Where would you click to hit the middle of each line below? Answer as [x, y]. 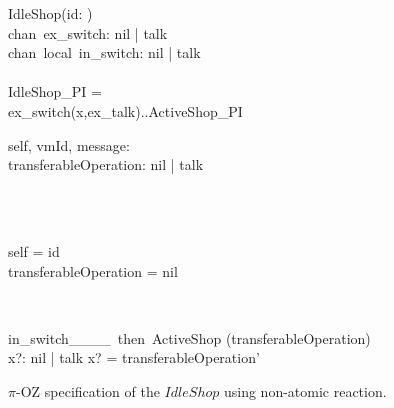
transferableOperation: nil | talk [106, 164]
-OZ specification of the [87, 390]
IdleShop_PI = [55, 91]
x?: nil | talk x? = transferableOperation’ [134, 357]
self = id [34, 250]
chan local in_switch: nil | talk [104, 52]
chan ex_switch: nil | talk [88, 32]
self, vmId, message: [69, 144]
